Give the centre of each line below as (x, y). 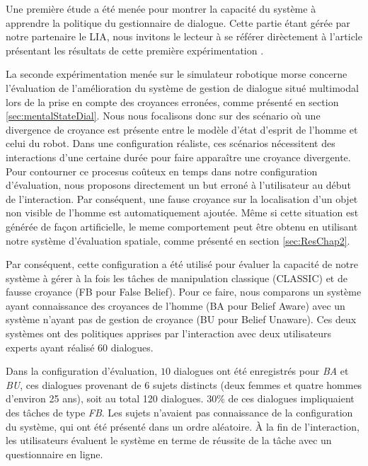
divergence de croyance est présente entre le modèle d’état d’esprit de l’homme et (182, 129)
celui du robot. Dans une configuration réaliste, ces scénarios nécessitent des (171, 143)
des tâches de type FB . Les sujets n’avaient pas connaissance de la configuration (179, 413)
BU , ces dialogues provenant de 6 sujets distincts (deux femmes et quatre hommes (184, 384)
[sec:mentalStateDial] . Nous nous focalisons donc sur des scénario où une (163, 116)
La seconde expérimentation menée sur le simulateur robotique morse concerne (177, 74)
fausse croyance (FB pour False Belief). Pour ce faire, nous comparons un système (184, 292)
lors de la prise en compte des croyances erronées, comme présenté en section (172, 101)
